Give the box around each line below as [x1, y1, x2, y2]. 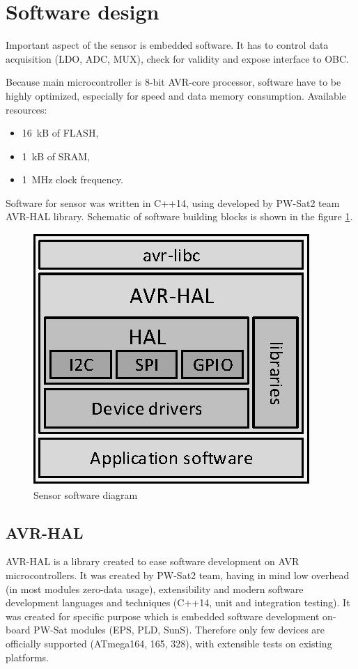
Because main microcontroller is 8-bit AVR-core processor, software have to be [6, 75, 341, 89]
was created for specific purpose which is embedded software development [6, 608, 320, 623]
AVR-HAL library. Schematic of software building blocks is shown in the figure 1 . [6, 209, 353, 224]
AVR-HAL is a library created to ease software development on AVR [6, 554, 299, 569]
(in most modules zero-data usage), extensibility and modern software [6, 581, 304, 596]
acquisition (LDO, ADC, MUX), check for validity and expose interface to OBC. [6, 51, 349, 66]
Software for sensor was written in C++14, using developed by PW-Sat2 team [6, 195, 340, 210]
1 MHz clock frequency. [22, 172, 123, 187]
